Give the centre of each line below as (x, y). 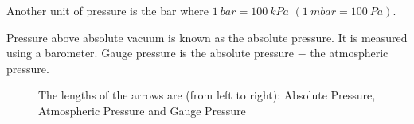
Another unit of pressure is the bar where (107, 10)
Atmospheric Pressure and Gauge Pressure (142, 110)
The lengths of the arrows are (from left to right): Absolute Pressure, (207, 95)
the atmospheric (349, 53)
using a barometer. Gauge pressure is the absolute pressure (150, 53)
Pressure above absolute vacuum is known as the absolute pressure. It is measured (207, 37)
